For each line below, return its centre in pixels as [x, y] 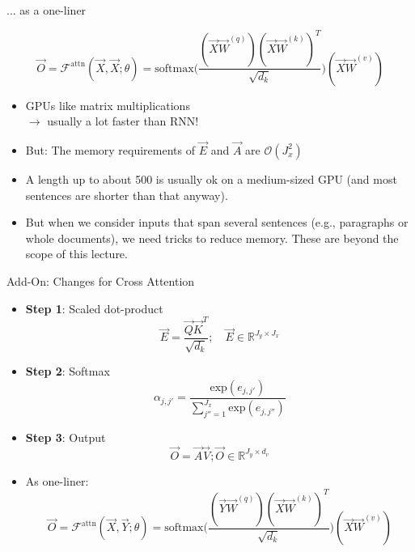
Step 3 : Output [66, 437]
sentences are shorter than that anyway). [127, 195]
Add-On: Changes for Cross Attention [101, 280]
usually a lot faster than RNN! [123, 121]
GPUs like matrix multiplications [108, 105]
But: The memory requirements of [110, 149]
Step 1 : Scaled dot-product [94, 308]
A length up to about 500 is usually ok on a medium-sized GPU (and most [211, 178]
